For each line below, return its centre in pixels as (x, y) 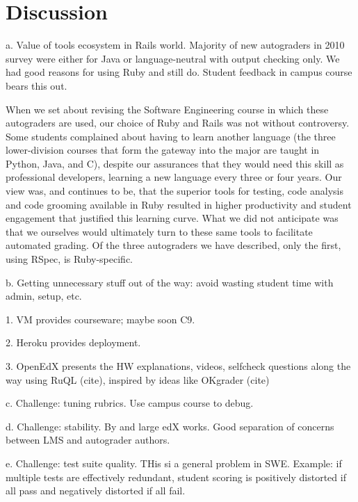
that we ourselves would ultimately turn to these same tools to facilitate (159, 231)
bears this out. (36, 85)
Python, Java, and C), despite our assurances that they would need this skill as (175, 163)
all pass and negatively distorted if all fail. (96, 491)
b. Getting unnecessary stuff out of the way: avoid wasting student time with (170, 282)
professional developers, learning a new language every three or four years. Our (174, 177)
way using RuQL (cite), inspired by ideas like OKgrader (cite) (138, 379)
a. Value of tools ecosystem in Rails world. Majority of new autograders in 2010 (175, 45)
